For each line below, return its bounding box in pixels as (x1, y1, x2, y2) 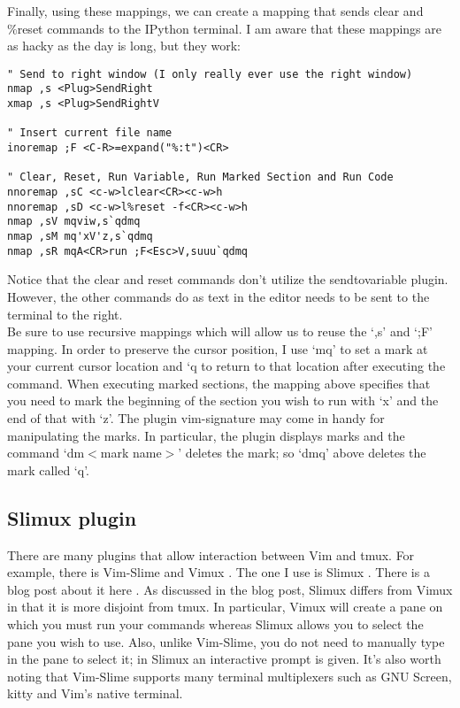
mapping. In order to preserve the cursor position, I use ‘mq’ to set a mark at (7, 339, 428, 358)
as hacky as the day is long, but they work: (7, 36, 241, 55)
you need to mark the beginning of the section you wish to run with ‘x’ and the (7, 391, 439, 410)
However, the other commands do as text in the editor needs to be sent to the (7, 287, 430, 305)
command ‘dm (7, 443, 85, 462)
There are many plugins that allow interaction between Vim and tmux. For (7, 545, 415, 564)
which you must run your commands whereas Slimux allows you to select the (7, 615, 424, 634)
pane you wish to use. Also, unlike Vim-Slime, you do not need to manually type (7, 632, 445, 650)
